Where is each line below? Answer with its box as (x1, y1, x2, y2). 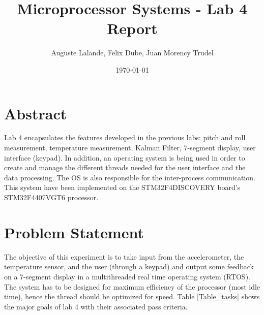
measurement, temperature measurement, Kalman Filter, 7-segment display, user (4, 142, 256, 153)
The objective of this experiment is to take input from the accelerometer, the (4, 251, 244, 262)
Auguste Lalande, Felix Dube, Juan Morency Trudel (51, 47, 214, 58)
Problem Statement (4, 222, 144, 242)
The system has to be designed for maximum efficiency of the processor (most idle (4, 281, 260, 292)
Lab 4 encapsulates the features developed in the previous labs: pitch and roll (4, 132, 246, 143)
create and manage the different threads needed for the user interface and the (4, 162, 246, 173)
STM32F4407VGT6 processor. (4, 192, 99, 202)
